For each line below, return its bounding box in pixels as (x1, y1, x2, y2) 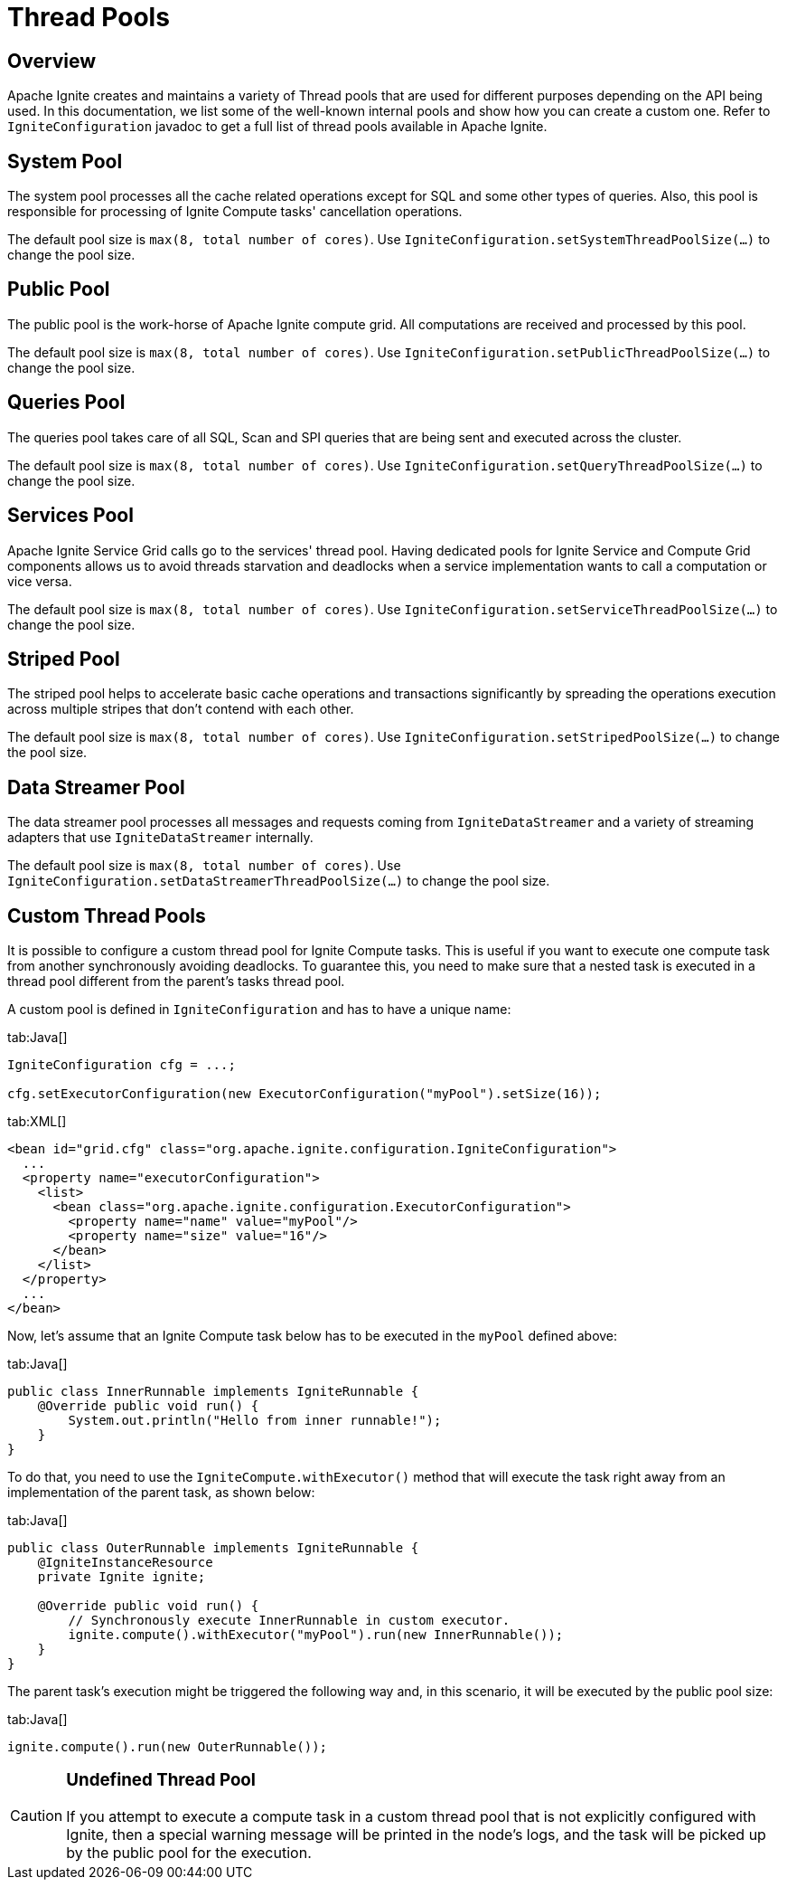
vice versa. (7, 573, 72, 589)
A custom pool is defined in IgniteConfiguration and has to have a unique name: (7, 1001, 511, 1018)
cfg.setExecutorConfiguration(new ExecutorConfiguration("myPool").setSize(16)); (7, 1086, 602, 1102)
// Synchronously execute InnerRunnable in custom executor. (68, 1613, 511, 1628)
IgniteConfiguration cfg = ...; (7, 1057, 236, 1073)
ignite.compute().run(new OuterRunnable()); (7, 1740, 328, 1755)
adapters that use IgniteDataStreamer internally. (7, 830, 314, 846)
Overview (7, 49, 97, 72)
